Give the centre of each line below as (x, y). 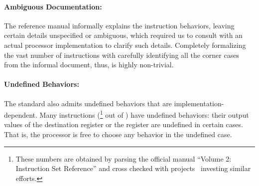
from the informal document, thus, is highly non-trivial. (89, 65)
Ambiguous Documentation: (53, 6)
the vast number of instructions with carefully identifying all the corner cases (122, 55)
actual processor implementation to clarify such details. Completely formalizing (125, 45)
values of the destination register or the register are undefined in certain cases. (124, 124)
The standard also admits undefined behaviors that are (88, 103)
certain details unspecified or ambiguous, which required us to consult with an (123, 35)
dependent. (21, 114)
